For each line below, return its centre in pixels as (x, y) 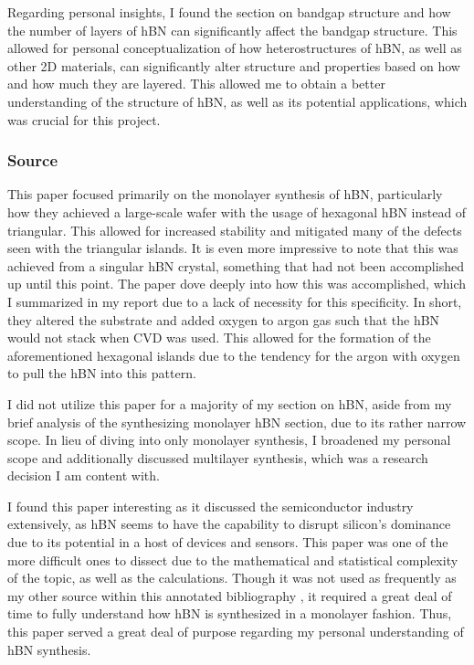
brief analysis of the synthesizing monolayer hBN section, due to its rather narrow (237, 422)
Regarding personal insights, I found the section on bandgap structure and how (229, 12)
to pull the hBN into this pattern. (102, 373)
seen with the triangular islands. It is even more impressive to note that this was (233, 248)
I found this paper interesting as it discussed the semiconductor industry (211, 506)
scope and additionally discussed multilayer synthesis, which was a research (218, 457)
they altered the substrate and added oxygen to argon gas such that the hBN (224, 319)
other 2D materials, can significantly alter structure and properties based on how (234, 65)
